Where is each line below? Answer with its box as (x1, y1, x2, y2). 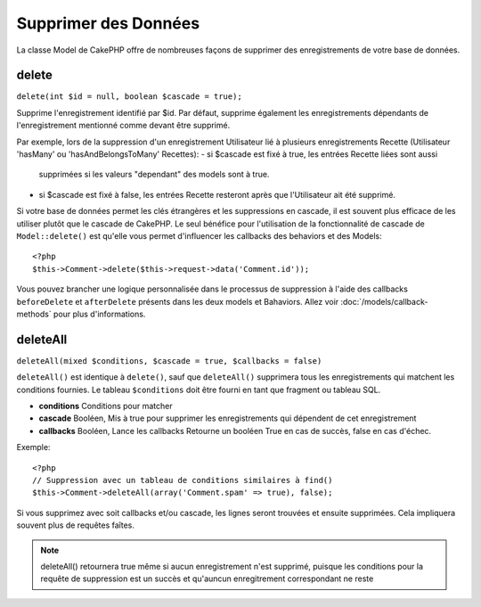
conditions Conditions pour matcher (38, 401, 173, 411)
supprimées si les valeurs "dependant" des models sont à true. (38, 169, 270, 180)
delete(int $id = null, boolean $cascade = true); (16, 92, 242, 102)
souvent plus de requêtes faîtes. (16, 520, 135, 530)
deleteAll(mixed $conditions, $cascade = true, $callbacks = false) (16, 356, 322, 365)
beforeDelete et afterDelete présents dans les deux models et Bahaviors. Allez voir (16, 296, 339, 307)
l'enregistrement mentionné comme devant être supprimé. (16, 120, 231, 131)
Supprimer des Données (16, 13, 200, 33)
